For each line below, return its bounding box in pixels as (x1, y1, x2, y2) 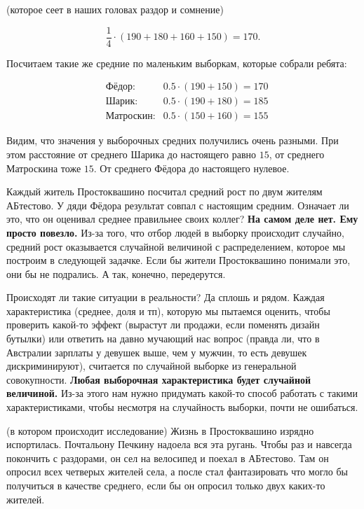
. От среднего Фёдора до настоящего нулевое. (93, 160, 290, 175)
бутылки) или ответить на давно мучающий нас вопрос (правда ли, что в (6, 331, 320, 346)
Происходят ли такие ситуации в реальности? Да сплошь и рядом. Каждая (6, 290, 325, 305)
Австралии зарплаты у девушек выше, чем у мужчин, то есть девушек (6, 344, 307, 359)
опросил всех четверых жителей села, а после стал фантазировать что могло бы (6, 464, 348, 479)
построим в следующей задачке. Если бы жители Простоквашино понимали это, (6, 253, 351, 267)
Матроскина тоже (6, 160, 81, 175)
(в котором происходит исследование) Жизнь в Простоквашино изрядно (6, 423, 314, 438)
